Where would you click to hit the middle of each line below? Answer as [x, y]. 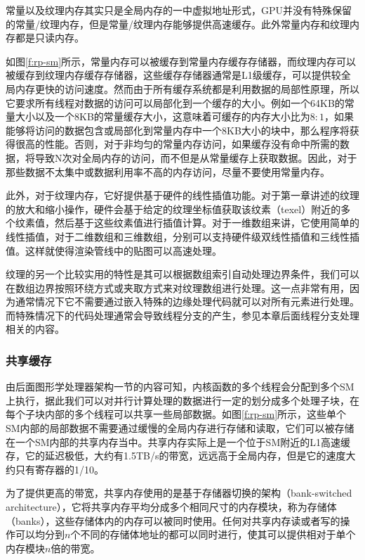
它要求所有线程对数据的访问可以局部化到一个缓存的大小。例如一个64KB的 [175, 102]
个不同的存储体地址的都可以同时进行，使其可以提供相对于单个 [213, 534]
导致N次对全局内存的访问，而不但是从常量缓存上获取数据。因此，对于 [196, 157]
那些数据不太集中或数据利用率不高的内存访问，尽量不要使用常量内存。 [168, 171]
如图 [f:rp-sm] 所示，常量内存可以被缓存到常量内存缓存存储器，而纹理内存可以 [181, 61]
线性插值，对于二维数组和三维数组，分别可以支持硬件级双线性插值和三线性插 [182, 236]
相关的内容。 [35, 329]
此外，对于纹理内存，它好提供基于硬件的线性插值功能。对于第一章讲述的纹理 [182, 195]
